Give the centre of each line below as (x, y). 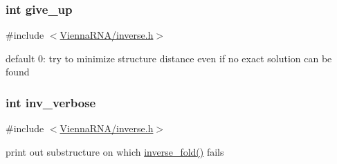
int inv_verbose (51, 102)
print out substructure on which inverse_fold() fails (115, 151)
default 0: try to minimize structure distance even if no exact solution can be (169, 58)
